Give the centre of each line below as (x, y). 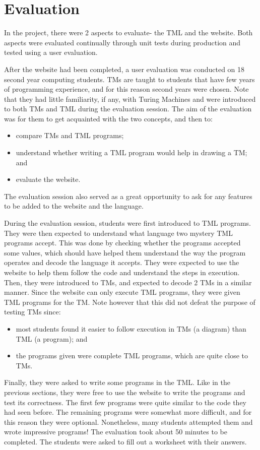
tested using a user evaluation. (51, 52)
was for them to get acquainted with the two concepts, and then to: (108, 118)
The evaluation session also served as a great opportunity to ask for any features (128, 196)
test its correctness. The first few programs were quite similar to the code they (125, 402)
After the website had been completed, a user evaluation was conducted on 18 (124, 69)
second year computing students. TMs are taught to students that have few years (129, 79)
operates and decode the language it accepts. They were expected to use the (122, 262)
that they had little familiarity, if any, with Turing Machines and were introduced (130, 99)
